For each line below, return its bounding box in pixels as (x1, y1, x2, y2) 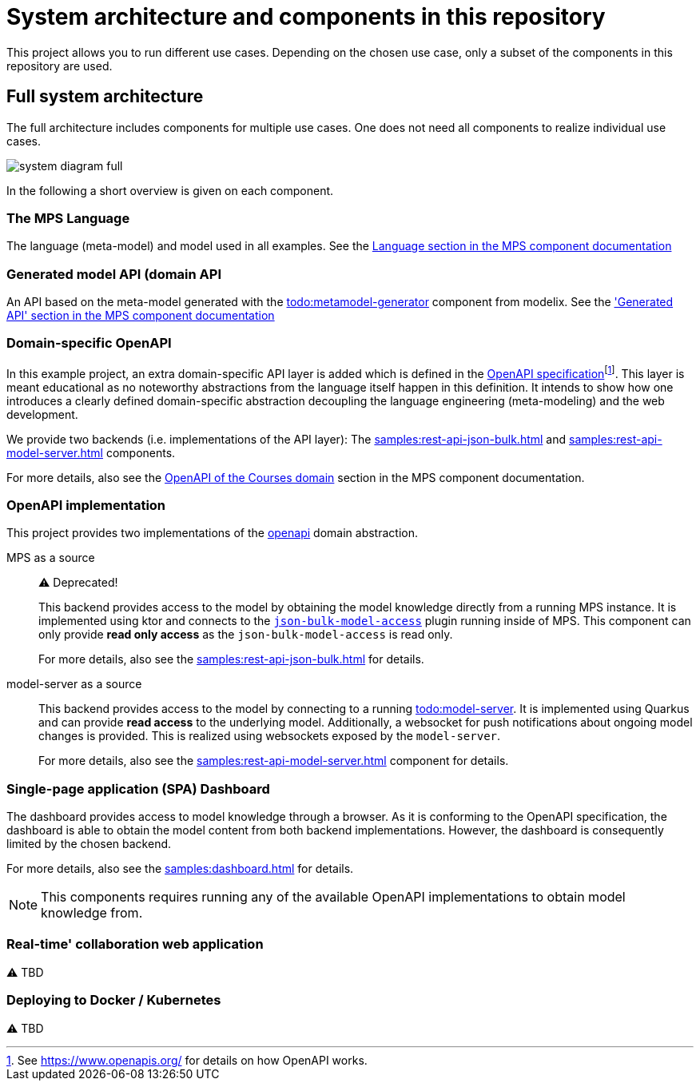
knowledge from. (41, 905, 143, 921)
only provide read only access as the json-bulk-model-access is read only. (38, 627, 453, 642)
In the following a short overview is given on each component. (6, 183, 334, 197)
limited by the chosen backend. (6, 837, 172, 850)
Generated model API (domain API (6, 265, 222, 282)
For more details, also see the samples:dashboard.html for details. (6, 862, 354, 875)
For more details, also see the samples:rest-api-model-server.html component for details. (38, 754, 509, 768)
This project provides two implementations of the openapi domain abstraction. (6, 526, 418, 540)
